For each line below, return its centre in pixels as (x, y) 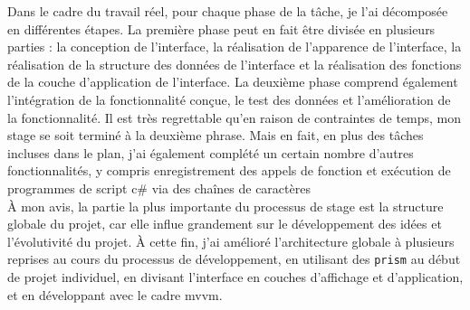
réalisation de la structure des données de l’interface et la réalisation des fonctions (235, 64)
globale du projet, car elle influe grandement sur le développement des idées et (225, 224)
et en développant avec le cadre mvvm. (115, 294)
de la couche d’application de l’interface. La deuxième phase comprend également (233, 82)
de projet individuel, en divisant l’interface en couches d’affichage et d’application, (235, 276)
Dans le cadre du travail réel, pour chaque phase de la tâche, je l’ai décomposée (228, 11)
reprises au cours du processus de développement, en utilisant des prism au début (234, 259)
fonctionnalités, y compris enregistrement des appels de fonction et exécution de (229, 170)
